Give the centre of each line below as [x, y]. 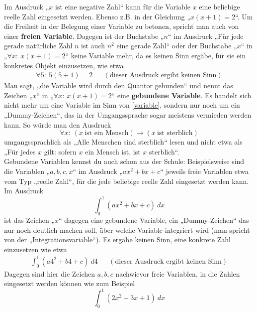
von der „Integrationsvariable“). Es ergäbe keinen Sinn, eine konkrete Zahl [117, 239]
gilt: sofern [60, 151]
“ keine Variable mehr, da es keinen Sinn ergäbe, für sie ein [155, 55]
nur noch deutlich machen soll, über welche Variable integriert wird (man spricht [127, 230]
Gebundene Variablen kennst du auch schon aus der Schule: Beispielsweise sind [124, 161]
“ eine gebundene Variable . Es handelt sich [181, 95]
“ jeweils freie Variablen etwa [204, 171]
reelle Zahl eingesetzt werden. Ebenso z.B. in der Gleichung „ [97, 16]
